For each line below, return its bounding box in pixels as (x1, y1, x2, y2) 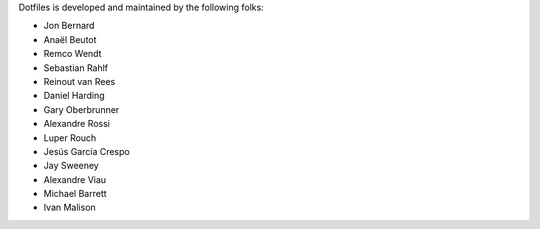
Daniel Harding (43, 90, 105, 102)
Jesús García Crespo (43, 145, 130, 157)
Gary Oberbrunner (43, 103, 120, 115)
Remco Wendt (43, 48, 102, 60)
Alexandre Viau (43, 173, 107, 185)
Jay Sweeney (43, 160, 99, 172)
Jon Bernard (43, 20, 95, 32)
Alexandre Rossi (43, 118, 110, 130)
